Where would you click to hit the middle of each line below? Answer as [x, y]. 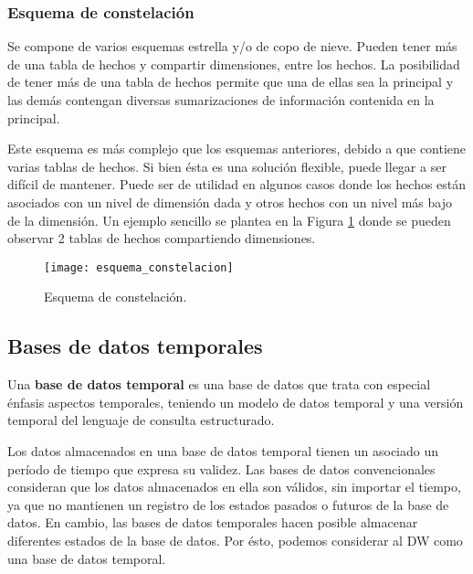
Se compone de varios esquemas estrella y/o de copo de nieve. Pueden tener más [232, 46]
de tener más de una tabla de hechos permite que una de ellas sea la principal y [231, 82]
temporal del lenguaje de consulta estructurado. [141, 420]
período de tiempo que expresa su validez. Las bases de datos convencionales [221, 468]
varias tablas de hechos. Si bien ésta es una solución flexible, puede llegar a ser [227, 166]
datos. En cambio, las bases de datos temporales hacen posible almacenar [213, 522]
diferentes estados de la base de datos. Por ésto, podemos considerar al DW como [235, 540]
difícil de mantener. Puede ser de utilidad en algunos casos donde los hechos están [237, 184]
